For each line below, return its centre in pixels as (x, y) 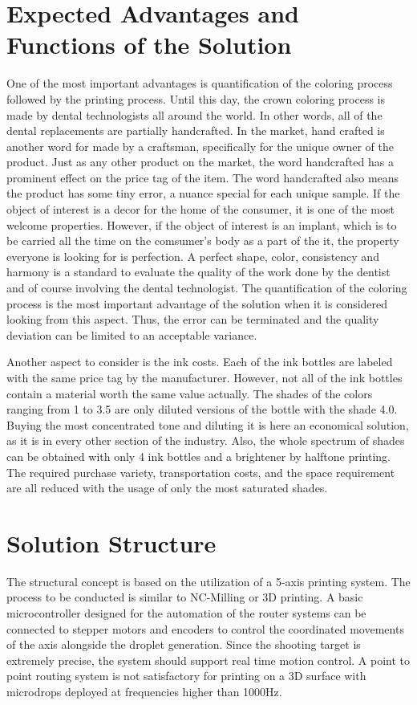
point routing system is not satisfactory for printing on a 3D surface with (186, 676)
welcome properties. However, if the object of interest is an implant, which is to (202, 224)
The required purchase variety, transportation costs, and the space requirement (201, 472)
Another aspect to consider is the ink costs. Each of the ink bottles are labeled (200, 362)
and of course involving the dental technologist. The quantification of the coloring (207, 288)
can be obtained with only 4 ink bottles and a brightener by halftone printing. (198, 456)
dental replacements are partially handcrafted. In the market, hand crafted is (196, 130)
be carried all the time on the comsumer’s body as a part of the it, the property (203, 240)
